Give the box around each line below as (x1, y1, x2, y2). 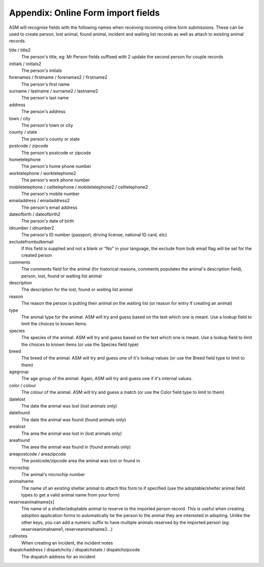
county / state (9, 129, 38, 135)
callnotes (9, 533, 28, 539)
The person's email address (21, 204, 78, 210)
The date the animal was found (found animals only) (21, 416, 126, 423)
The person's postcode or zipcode (21, 150, 91, 156)
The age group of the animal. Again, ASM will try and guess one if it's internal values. (21, 376, 193, 382)
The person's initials (21, 68, 62, 73)
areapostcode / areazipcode (9, 451, 66, 457)
